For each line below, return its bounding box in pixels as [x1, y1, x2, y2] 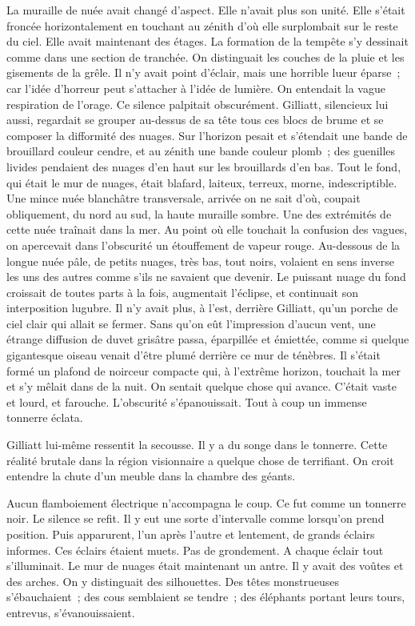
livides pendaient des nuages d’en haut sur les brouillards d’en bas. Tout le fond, [6, 158, 401, 175]
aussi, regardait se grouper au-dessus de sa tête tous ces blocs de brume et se [6, 111, 384, 128]
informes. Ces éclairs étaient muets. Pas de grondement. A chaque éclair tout [6, 541, 384, 558]
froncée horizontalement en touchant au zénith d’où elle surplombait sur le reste [6, 17, 398, 34]
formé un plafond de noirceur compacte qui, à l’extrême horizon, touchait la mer [6, 362, 401, 379]
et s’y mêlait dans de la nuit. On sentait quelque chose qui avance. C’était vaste [6, 378, 397, 395]
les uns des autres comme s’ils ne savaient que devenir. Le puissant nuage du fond [6, 268, 406, 285]
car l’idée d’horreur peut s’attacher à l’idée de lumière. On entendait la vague [6, 79, 385, 96]
